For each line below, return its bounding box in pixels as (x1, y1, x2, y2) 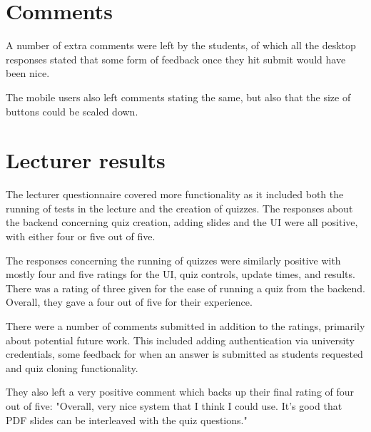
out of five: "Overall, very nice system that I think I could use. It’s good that (6, 398, 342, 413)
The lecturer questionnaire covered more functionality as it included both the (6, 187, 344, 202)
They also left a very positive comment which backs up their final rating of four (6, 384, 355, 399)
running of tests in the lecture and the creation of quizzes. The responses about (6, 200, 353, 215)
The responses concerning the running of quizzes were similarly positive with (6, 252, 341, 267)
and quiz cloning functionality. (6, 360, 138, 375)
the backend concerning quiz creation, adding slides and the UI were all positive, (6, 215, 358, 230)
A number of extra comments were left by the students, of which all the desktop (6, 38, 356, 53)
